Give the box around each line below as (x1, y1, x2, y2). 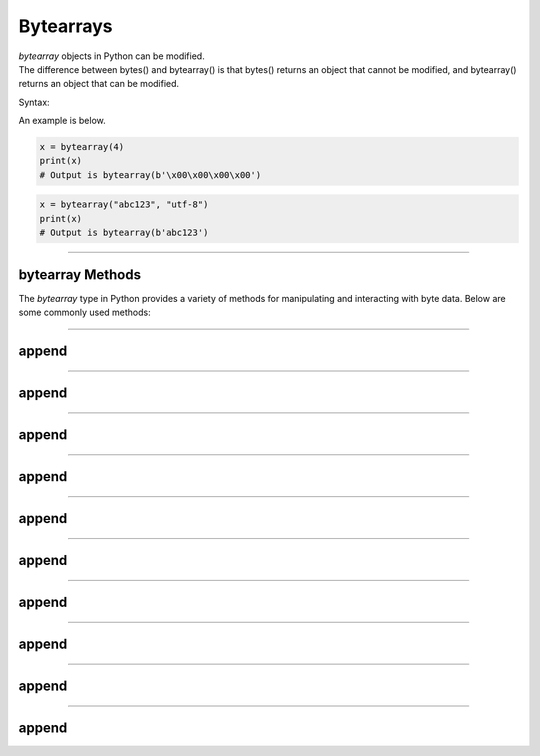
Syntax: (18, 96, 50, 108)
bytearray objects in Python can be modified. (18, 50, 205, 62)
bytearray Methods (18, 266, 142, 283)
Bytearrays (18, 15, 113, 37)
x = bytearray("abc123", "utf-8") (39, 199, 209, 210)
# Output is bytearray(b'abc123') (39, 227, 209, 239)
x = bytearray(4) (39, 141, 125, 153)
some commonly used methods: (18, 306, 152, 319)
